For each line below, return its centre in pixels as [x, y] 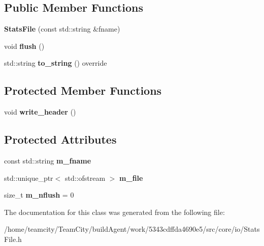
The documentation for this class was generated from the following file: [114, 212]
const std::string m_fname [48, 160]
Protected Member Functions [83, 90]
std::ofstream [85, 177]
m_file [131, 177]
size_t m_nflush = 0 [39, 195]
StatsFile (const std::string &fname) [62, 29]
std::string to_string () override [56, 63]
